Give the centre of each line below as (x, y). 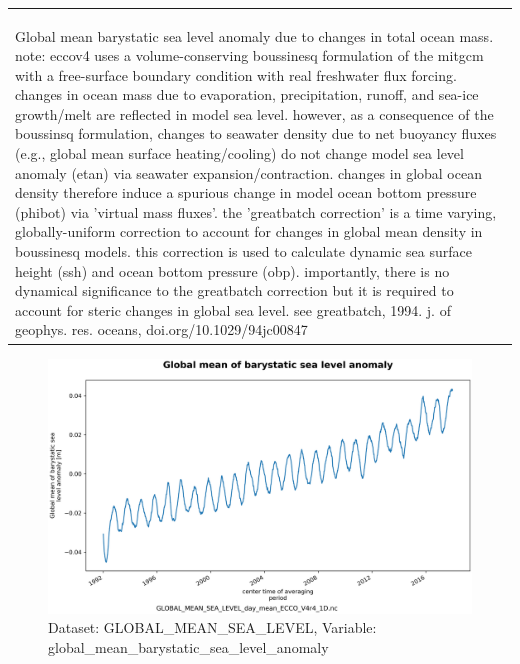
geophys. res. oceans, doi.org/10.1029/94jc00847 (161, 329)
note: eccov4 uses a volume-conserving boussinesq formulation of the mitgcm (249, 55)
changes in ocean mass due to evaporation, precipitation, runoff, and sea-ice (247, 94)
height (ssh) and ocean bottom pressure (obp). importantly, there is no (232, 270)
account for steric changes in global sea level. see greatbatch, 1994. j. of (233, 309)
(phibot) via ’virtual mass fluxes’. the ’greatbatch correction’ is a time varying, (256, 211)
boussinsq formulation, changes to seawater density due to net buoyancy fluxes (256, 133)
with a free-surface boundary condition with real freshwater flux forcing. (236, 74)
